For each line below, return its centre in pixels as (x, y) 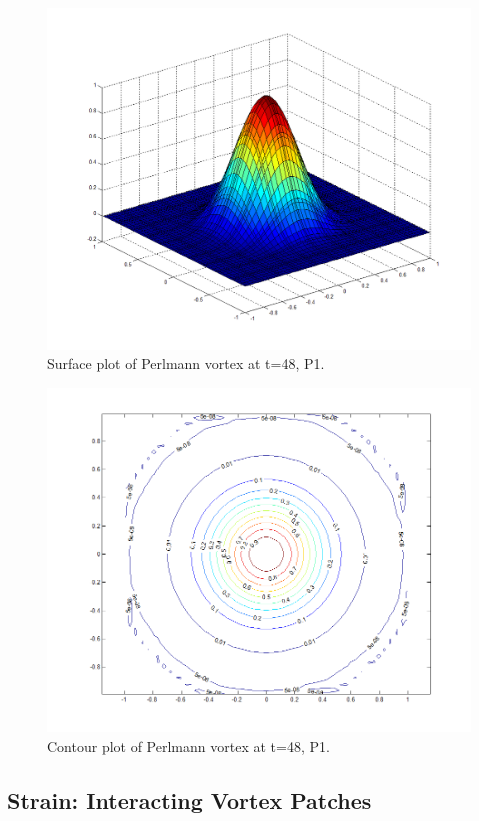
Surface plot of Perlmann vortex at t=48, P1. (186, 363)
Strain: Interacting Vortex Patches (189, 799)
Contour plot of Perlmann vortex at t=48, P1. (188, 745)
